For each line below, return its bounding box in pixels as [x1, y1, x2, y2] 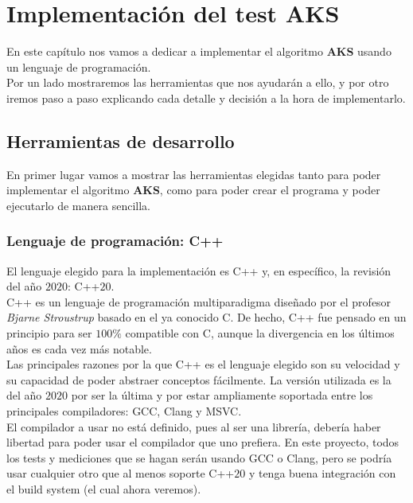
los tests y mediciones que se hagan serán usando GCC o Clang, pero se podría [6, 449, 392, 466]
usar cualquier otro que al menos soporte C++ [6, 465, 235, 482]
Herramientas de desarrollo [6, 128, 235, 153]
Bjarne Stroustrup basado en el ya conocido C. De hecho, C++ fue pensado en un [6, 309, 407, 326]
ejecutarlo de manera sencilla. [6, 197, 150, 213]
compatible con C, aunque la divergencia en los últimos [125, 325, 395, 341]
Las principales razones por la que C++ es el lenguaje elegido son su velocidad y [6, 356, 400, 372]
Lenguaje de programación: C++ [6, 231, 224, 251]
